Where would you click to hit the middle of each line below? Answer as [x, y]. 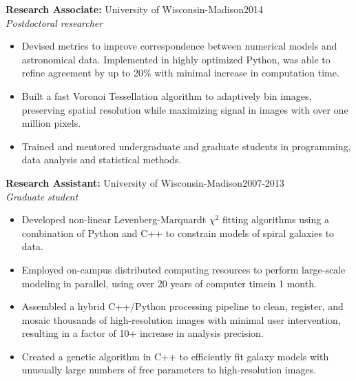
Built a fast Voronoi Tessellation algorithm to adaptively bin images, [167, 95]
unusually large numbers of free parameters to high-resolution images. [169, 370]
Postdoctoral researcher [54, 22]
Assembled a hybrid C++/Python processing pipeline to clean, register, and [182, 306]
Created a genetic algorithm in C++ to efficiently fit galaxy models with [175, 356]
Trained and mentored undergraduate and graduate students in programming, [186, 146]
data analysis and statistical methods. [102, 159]
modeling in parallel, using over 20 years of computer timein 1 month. [169, 283]
